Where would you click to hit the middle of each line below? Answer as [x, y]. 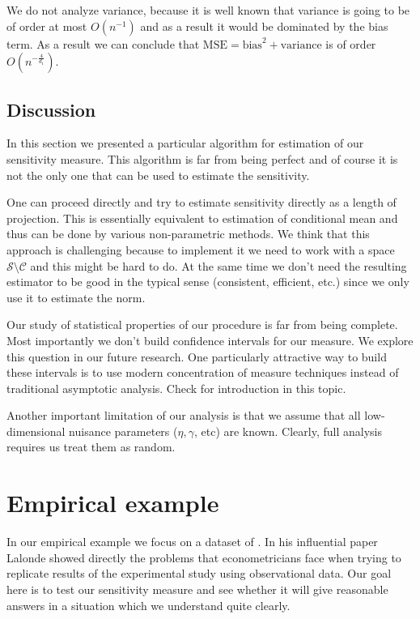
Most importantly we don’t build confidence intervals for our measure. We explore [210, 340]
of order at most [47, 26]
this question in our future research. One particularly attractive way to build [197, 356]
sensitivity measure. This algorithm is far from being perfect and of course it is [202, 158]
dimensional [36, 431]
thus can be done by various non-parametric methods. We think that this [188, 234]
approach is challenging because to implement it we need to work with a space [201, 249]
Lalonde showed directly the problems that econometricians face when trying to [204, 557]
